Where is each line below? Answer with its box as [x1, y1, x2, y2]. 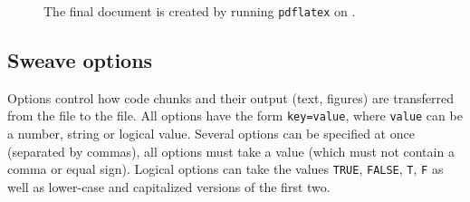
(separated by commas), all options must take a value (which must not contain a [7, 141, 455, 160]
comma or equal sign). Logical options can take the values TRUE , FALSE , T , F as [7, 159, 444, 178]
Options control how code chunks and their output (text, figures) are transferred [7, 88, 454, 107]
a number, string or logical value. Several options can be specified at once [7, 124, 415, 143]
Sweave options [7, 46, 153, 74]
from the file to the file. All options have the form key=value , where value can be [7, 106, 463, 125]
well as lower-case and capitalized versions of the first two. [7, 177, 331, 196]
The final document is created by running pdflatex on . [43, 2, 356, 20]
